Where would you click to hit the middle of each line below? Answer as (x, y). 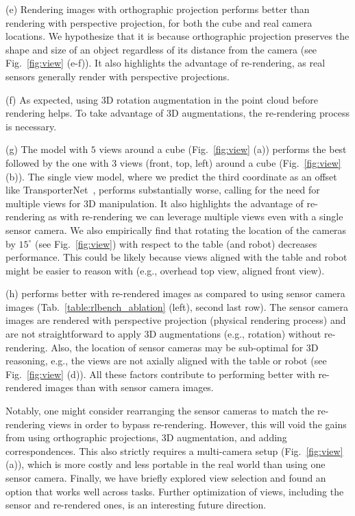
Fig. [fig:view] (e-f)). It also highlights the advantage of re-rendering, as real (166, 63)
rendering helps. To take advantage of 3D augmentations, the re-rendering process (178, 113)
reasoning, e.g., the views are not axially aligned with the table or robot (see (166, 361)
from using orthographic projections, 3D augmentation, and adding (146, 437)
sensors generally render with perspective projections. (118, 76)
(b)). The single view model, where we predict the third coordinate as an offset (171, 176)
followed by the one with (57, 162)
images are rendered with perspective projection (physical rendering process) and (176, 320)
